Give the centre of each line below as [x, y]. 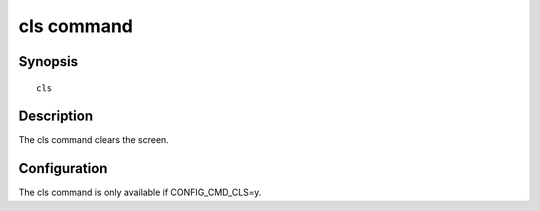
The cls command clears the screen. [93, 140]
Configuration [63, 168]
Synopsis [48, 61]
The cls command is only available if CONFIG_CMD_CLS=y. [140, 192]
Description [56, 116]
